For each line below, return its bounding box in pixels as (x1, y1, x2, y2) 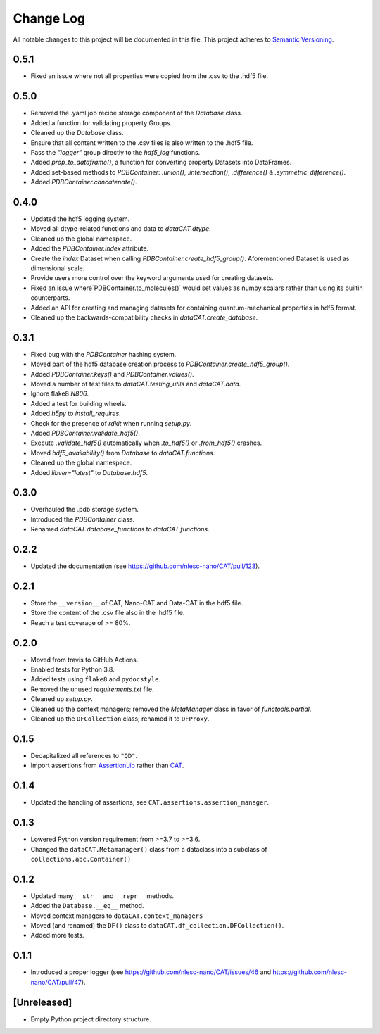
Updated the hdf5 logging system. (30, 215, 130, 223)
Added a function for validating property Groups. (30, 118, 172, 127)
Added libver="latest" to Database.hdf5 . (30, 468, 148, 477)
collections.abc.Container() (30, 855, 132, 863)
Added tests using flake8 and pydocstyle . (30, 675, 161, 683)
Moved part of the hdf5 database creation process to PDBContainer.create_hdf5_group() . (30, 360, 290, 369)
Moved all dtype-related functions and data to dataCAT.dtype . (30, 225, 211, 233)
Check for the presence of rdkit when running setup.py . (30, 419, 192, 427)
